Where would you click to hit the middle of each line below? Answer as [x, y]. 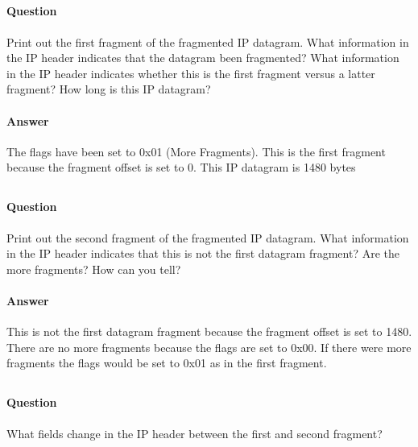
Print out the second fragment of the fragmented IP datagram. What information [208, 237]
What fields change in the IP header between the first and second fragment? [195, 433]
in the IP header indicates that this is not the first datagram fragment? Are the [203, 253]
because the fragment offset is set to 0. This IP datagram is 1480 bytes [181, 167]
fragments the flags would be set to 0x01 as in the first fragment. [167, 363]
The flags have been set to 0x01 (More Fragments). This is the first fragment [196, 151]
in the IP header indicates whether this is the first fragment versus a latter [191, 73]
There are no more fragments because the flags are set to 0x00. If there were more [209, 347]
